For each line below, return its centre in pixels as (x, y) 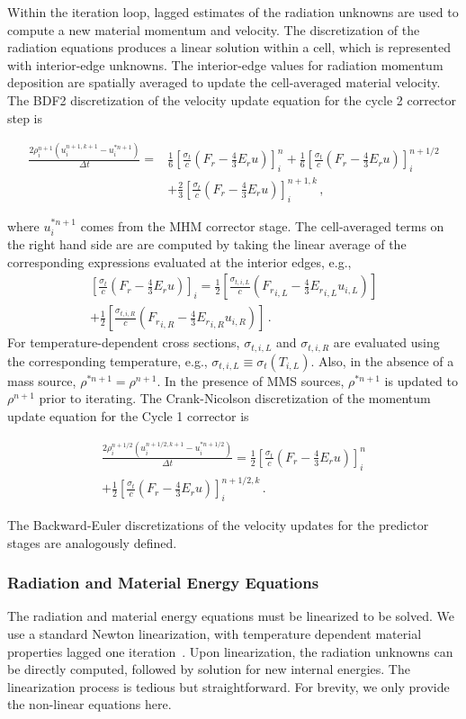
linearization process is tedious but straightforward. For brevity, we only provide (229, 686)
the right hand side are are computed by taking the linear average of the (207, 244)
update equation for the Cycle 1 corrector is (128, 415)
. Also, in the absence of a (382, 360)
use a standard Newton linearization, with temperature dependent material (215, 634)
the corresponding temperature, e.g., (108, 360)
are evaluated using (386, 342)
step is (25, 117)
